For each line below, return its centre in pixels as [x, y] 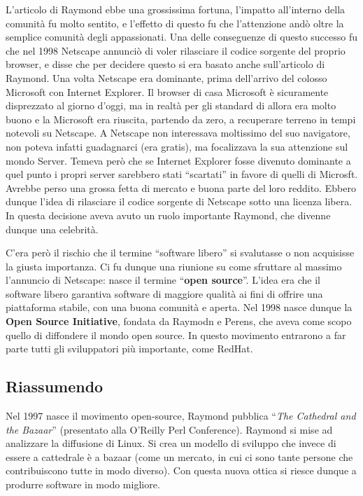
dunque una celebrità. [52, 229]
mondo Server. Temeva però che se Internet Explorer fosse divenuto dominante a [178, 160]
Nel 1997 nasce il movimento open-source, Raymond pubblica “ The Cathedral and [181, 416]
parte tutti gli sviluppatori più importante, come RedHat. [129, 349]
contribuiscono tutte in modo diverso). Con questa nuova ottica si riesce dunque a [181, 470]
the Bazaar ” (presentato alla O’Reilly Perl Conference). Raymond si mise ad [169, 429]
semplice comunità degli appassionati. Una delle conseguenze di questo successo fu [182, 37]
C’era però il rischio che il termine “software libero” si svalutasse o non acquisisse [180, 253]
